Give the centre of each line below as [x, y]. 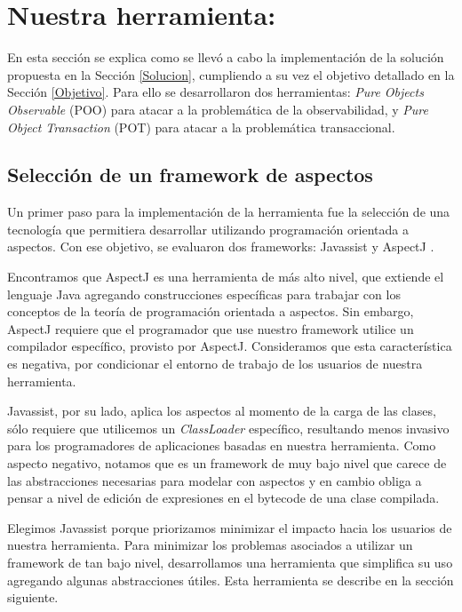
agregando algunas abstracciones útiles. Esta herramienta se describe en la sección [231, 580]
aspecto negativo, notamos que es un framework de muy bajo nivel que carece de [227, 463]
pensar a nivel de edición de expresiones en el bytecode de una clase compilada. [223, 498]
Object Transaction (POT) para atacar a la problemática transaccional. [201, 127]
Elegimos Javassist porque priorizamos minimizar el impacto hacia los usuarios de [230, 527]
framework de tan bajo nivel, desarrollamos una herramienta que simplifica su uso [230, 562]
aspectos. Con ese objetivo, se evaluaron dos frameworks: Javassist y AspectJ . [221, 246]
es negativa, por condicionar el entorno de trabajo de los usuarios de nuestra [215, 364]
